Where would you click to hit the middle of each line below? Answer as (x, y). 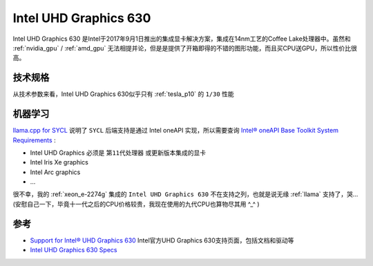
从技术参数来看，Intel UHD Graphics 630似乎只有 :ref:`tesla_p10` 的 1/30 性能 (123, 94)
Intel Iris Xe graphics (59, 162)
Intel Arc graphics (55, 172)
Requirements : (34, 140)
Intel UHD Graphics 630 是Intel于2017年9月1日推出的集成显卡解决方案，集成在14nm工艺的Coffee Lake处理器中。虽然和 (182, 39)
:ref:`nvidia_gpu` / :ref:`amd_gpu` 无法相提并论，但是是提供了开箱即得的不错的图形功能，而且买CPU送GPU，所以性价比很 (185, 48)
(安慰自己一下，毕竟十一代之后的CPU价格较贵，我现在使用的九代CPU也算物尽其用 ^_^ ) (136, 204)
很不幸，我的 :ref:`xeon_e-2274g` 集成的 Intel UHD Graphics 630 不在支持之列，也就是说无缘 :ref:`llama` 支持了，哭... (185, 194)
